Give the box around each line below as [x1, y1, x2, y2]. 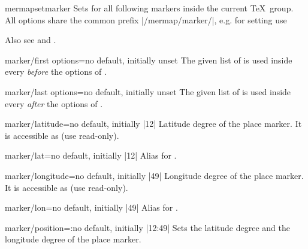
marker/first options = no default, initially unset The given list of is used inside [5, 53, 292, 66]
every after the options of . [5, 97, 103, 110]
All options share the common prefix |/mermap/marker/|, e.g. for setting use [5, 13, 287, 26]
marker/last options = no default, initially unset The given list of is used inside [5, 85, 291, 98]
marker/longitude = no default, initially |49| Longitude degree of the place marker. [5, 169, 304, 181]
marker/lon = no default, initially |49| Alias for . [5, 201, 178, 214]
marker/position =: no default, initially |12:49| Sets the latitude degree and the [5, 221, 290, 233]
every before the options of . [5, 65, 107, 78]
